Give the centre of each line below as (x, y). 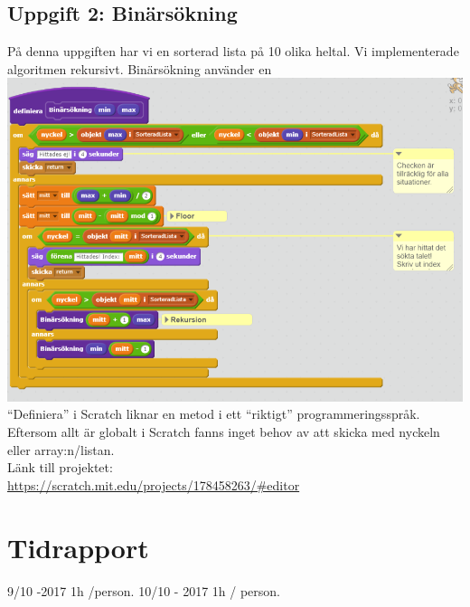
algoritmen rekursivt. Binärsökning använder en (140, 68)
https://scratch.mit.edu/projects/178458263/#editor (154, 484)
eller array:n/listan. (61, 449)
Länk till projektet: (60, 467)
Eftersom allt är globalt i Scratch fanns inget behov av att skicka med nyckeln (224, 432)
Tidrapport (78, 547)
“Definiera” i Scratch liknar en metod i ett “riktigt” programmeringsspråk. (214, 414)
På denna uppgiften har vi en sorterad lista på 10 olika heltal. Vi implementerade (233, 51)
